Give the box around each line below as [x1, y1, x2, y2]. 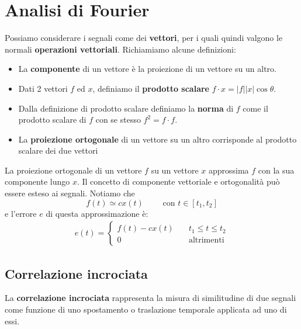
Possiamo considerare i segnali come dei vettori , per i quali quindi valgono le [5, 32, 283, 44]
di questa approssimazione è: [46, 207, 148, 219]
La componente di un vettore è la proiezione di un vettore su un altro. [18, 63, 276, 75]
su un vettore [151, 164, 199, 176]
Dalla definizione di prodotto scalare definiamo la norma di [18, 102, 234, 114]
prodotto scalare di [18, 113, 87, 126]
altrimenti [188, 236, 224, 245]
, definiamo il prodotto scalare [92, 82, 209, 94]
